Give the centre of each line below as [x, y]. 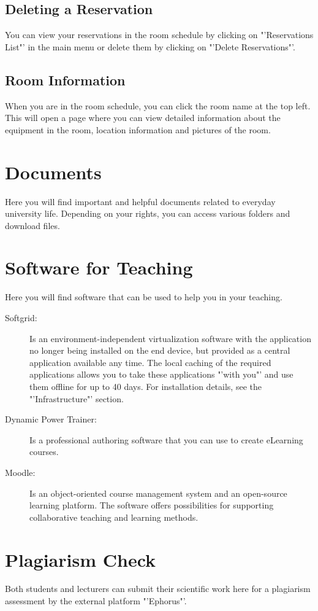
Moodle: [20, 472]
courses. [44, 452]
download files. [32, 225]
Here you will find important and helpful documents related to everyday [140, 201]
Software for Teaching [99, 267]
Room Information [65, 80]
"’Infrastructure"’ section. [77, 398]
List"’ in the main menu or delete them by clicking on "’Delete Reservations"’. [150, 46]
